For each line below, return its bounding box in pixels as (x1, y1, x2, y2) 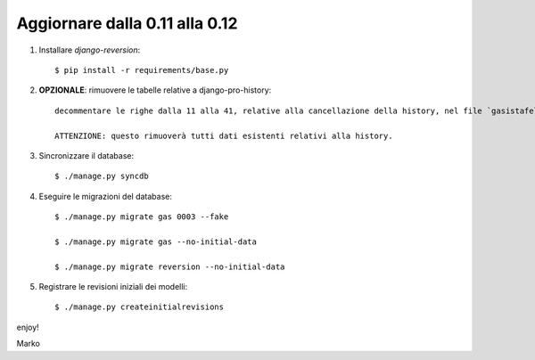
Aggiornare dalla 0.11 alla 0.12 (16, 13, 238, 33)
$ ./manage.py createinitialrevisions (54, 302, 225, 312)
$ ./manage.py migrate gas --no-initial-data (54, 236, 258, 247)
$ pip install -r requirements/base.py (54, 65, 229, 75)
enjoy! (16, 322, 39, 332)
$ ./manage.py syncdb (54, 171, 149, 182)
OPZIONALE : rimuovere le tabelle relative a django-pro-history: (38, 85, 272, 95)
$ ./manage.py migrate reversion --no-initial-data (54, 261, 285, 272)
